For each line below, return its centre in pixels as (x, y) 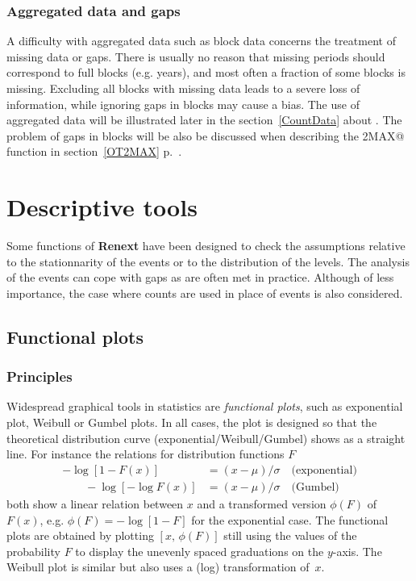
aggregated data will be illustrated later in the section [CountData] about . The (204, 120)
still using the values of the (290, 535)
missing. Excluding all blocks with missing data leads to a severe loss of (183, 88)
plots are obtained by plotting (80, 535)
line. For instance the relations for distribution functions (146, 454)
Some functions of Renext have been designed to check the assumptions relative (206, 246)
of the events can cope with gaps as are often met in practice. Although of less (200, 277)
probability (33, 551)
